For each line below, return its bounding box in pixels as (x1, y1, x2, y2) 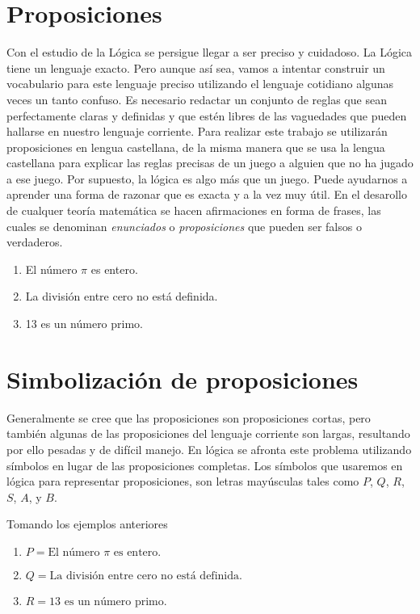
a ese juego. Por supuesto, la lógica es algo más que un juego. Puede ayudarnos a (6, 170, 408, 187)
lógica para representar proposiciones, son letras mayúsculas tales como (6, 473, 359, 490)
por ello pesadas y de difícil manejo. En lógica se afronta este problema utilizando (6, 440, 412, 457)
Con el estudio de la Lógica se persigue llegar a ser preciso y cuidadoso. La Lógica (6, 44, 413, 61)
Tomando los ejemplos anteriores (6, 515, 168, 532)
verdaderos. (6, 233, 63, 250)
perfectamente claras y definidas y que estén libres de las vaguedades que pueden (6, 107, 407, 124)
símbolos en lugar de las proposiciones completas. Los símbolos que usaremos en (6, 456, 403, 473)
